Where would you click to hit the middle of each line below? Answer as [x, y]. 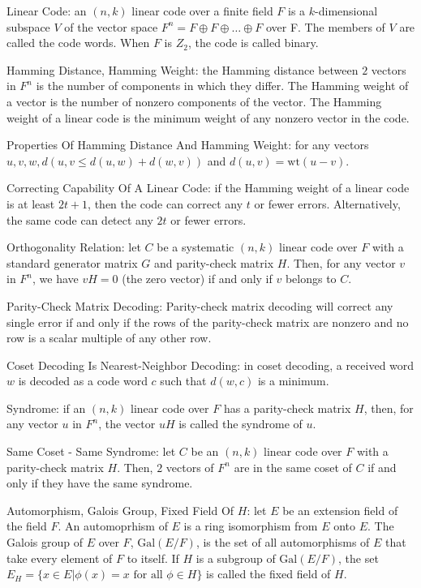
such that [183, 381]
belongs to [311, 279]
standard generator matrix [72, 262]
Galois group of [45, 542]
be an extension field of [340, 510]
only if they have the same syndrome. [100, 483]
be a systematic [195, 247]
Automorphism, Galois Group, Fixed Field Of [120, 510]
